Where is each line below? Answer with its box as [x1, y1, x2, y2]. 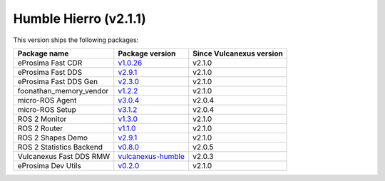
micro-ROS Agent [17, 95, 77, 105]
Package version [118, 48, 176, 58]
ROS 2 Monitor [17, 114, 67, 124]
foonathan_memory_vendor [17, 86, 109, 95]
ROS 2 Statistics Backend [17, 142, 103, 152]
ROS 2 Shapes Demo [17, 133, 88, 143]
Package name [17, 48, 69, 58]
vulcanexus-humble [118, 151, 185, 161]
